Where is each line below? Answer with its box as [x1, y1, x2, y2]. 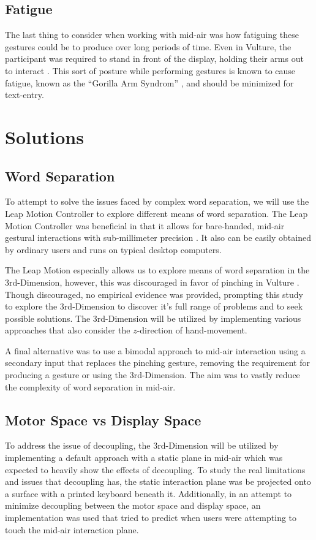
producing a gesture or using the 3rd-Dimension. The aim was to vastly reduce [5, 368, 300, 381]
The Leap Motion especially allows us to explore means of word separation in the [5, 264, 310, 276]
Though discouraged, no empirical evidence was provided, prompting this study [5, 287, 304, 300]
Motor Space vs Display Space [5, 410, 201, 429]
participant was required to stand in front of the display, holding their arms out [5, 52, 304, 65]
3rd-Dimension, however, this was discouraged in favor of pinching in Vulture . [5, 275, 299, 288]
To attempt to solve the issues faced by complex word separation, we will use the [5, 195, 309, 208]
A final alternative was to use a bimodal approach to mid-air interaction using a [5, 344, 306, 357]
